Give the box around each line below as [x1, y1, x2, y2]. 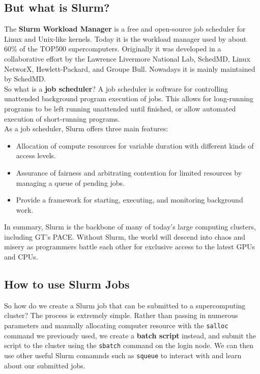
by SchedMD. [4, 73, 46, 84]
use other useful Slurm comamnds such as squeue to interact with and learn [4, 350, 242, 360]
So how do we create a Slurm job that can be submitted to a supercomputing [4, 300, 246, 310]
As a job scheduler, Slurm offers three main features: [4, 123, 168, 134]
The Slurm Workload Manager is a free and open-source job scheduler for [4, 23, 246, 34]
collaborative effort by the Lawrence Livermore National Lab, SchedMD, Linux [4, 53, 250, 64]
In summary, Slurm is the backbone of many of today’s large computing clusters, [4, 221, 256, 232]
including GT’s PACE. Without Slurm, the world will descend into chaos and [4, 231, 246, 242]
